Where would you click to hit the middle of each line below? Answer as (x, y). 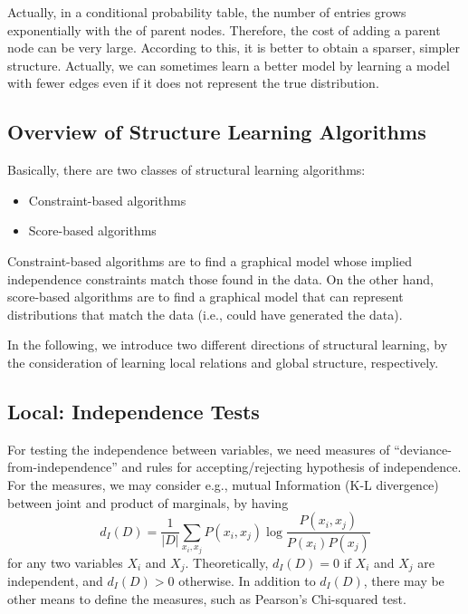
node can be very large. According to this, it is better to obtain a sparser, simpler (234, 48)
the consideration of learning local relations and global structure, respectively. (223, 362)
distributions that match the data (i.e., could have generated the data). (205, 314)
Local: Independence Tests (134, 411)
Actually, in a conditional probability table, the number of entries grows (207, 12)
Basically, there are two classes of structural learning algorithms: (186, 170)
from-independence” (62, 467)
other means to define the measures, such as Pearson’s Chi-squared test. (207, 598)
